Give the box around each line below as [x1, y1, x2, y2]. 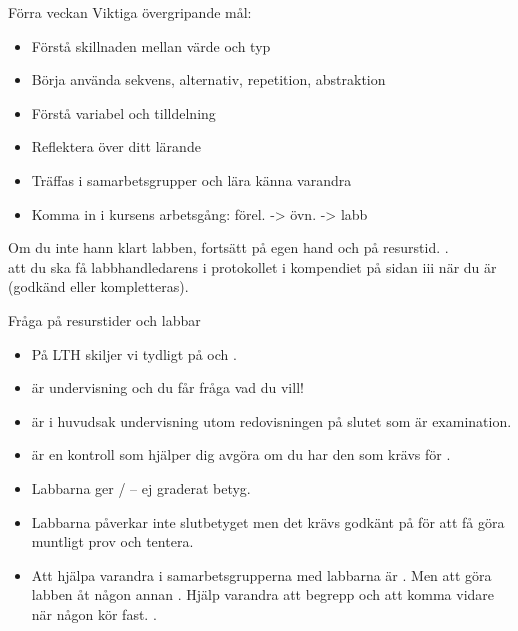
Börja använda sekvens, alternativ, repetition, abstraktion [31, 69, 386, 90]
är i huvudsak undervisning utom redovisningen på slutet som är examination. [31, 410, 512, 431]
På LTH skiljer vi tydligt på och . [31, 343, 237, 364]
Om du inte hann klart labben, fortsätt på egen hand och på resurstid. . [8, 237, 449, 258]
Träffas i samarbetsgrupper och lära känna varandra [31, 169, 352, 190]
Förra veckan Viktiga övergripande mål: [8, 2, 252, 22]
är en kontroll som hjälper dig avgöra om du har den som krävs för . [31, 444, 451, 465]
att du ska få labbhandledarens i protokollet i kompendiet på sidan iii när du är [8, 256, 497, 277]
